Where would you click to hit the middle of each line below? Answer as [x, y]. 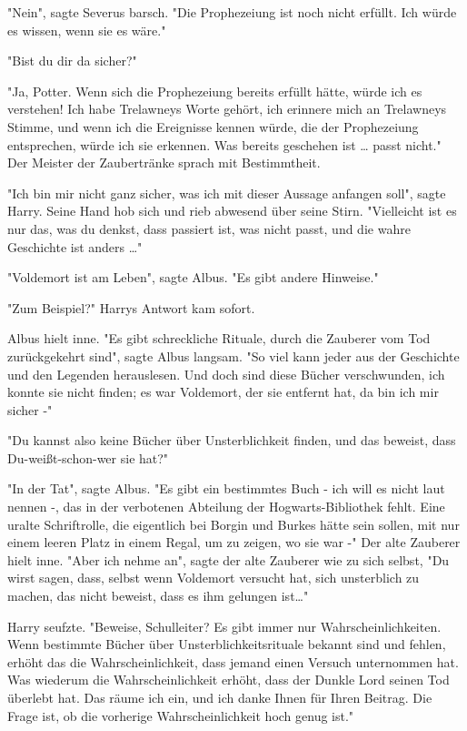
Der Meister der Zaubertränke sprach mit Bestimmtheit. [164, 162]
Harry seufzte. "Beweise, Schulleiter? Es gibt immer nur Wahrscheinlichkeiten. [224, 626]
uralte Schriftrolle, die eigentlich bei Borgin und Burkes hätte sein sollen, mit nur [233, 524]
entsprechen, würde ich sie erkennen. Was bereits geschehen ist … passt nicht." [224, 144]
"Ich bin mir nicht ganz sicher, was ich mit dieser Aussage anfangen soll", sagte [227, 193]
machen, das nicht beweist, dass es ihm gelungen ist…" [158, 596]
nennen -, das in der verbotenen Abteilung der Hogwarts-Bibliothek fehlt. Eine [226, 507]
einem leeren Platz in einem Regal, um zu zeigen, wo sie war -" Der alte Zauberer [234, 542]
